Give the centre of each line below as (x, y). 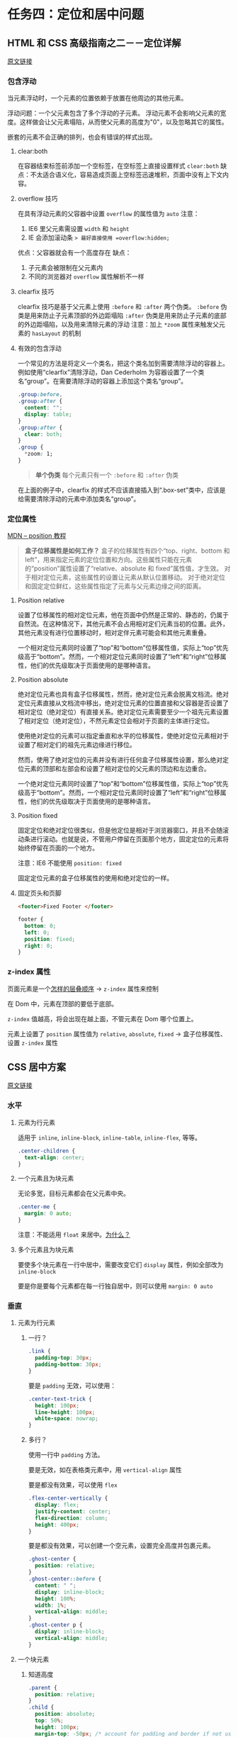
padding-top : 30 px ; (63, 1358)
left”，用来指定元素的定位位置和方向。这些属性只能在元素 (108, 560)
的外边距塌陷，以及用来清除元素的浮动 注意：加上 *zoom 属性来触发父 (118, 325)
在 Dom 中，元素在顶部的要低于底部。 (63, 1004)
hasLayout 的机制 (56, 333)
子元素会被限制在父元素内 (66, 268)
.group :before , (40, 395)
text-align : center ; (55, 1157)
